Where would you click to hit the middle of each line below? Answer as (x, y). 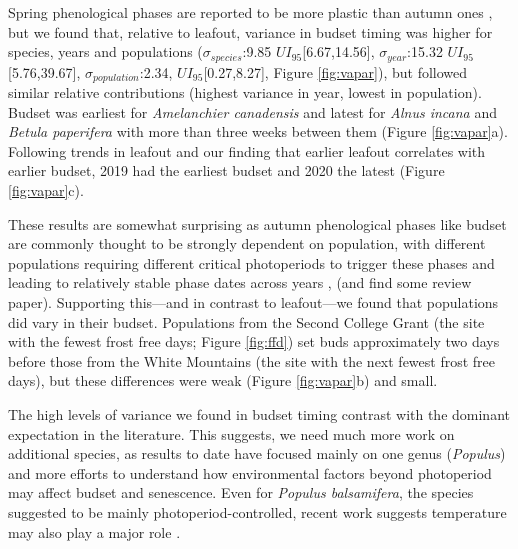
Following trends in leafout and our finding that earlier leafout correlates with (247, 150)
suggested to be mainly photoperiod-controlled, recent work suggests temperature (257, 511)
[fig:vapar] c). (46, 190)
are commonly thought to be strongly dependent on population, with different (247, 243)
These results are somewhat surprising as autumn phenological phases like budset (257, 223)
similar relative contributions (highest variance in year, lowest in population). (245, 92)
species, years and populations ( (105, 51)
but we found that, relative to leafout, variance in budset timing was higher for (250, 31)
